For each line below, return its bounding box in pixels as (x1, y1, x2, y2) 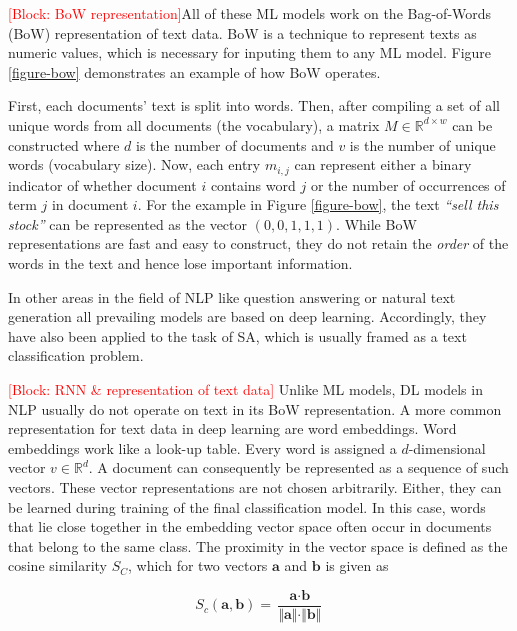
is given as (325, 555, 389, 576)
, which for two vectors (128, 555, 268, 576)
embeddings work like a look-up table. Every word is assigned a (8, 437, 397, 458)
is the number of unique (349, 134, 496, 155)
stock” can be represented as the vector (8, 213, 248, 234)
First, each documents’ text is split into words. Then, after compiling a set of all (8, 95, 500, 116)
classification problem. (8, 345, 144, 366)
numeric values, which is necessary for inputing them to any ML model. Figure (8, 42, 492, 63)
